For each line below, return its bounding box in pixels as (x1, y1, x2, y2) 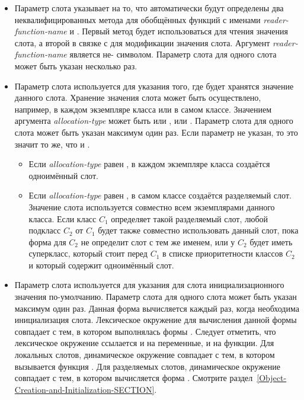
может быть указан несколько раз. (14, 59, 137, 72)
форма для (28, 235, 66, 248)
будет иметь (249, 235, 293, 248)
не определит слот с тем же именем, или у (81, 235, 235, 248)
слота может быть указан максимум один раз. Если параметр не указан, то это (14, 126, 298, 138)
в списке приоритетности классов (162, 247, 283, 260)
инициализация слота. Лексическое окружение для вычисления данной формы (14, 313, 297, 326)
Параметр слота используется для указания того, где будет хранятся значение (14, 79, 294, 92)
